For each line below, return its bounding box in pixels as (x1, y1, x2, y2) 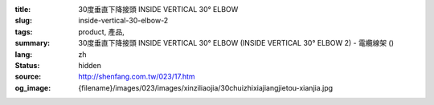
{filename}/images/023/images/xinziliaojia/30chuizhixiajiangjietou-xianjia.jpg (78, 83, 334, 92)
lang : (14, 49, 33, 59)
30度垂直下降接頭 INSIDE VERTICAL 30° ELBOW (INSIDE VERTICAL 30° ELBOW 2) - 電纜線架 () (78, 38, 394, 48)
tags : (14, 26, 33, 36)
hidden (78, 60, 102, 70)
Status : (14, 60, 40, 70)
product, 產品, (78, 26, 125, 36)
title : (14, 5, 31, 14)
